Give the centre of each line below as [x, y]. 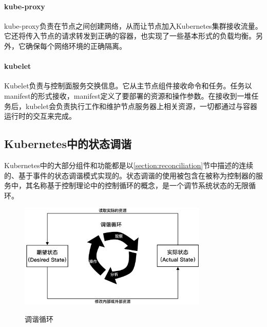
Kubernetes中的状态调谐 [68, 144]
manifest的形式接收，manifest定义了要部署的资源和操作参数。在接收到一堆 [128, 95]
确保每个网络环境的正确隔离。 [76, 46]
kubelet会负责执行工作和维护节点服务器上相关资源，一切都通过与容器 [141, 106]
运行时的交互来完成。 [40, 116]
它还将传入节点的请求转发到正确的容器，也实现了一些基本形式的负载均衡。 [130, 36]
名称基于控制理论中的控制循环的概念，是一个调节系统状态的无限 [140, 185]
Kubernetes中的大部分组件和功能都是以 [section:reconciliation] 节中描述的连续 [129, 165]
